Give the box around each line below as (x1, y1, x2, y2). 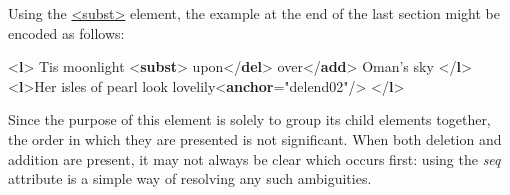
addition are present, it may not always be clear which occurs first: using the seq (8, 148, 501, 169)
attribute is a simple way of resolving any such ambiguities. (8, 168, 372, 189)
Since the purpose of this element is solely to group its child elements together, (8, 109, 491, 130)
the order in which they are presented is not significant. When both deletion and (8, 128, 502, 149)
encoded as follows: (8, 22, 125, 43)
